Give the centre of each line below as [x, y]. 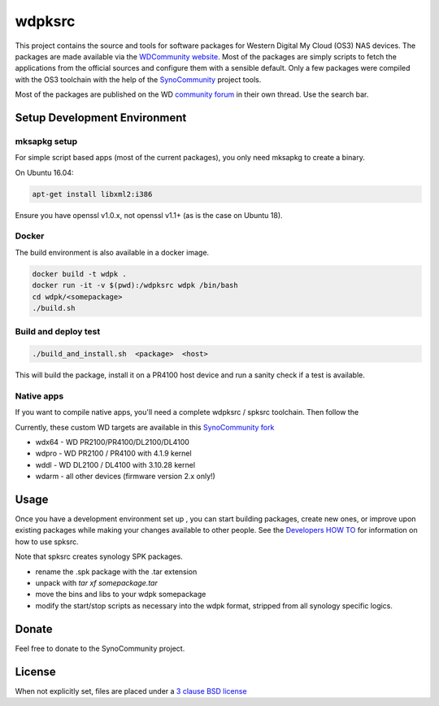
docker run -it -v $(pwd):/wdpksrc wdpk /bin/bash [135, 285]
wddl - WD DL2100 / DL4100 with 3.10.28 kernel [115, 464]
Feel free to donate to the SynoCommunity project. [100, 648]
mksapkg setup [46, 141]
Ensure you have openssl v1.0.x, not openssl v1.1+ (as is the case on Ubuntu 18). [149, 215]
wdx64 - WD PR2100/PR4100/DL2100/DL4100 [113, 442]
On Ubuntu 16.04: [44, 172]
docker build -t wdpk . [80, 274]
